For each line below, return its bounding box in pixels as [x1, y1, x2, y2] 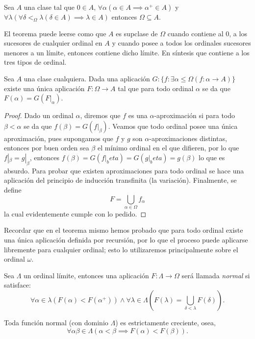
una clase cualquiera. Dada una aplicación [24, 73, 150, 83]
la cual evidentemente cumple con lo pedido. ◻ [4, 208, 147, 218]
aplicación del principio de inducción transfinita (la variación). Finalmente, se [4, 175, 237, 185]
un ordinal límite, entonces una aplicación [24, 270, 149, 280]
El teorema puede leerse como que [4, 28, 106, 38]
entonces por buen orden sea [4, 143, 89, 153]
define [4, 184, 22, 194]
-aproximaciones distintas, [149, 133, 227, 143]
